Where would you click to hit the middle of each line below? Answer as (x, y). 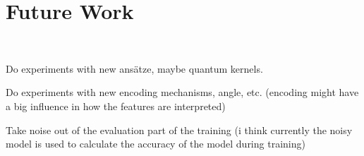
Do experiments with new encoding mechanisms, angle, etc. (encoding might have (182, 92)
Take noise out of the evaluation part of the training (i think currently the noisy (179, 130)
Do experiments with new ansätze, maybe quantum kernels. (134, 68)
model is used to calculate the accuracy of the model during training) (156, 144)
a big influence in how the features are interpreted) (116, 106)
